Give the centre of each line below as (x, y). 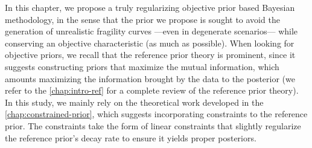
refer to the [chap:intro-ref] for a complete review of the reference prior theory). (152, 90)
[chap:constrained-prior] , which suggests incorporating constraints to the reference (156, 114)
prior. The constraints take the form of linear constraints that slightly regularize (153, 125)
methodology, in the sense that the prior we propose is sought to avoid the (142, 19)
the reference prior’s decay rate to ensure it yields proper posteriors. (131, 137)
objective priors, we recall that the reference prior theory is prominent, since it (150, 55)
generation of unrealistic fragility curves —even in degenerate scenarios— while (151, 31)
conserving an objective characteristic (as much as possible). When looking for (150, 43)
